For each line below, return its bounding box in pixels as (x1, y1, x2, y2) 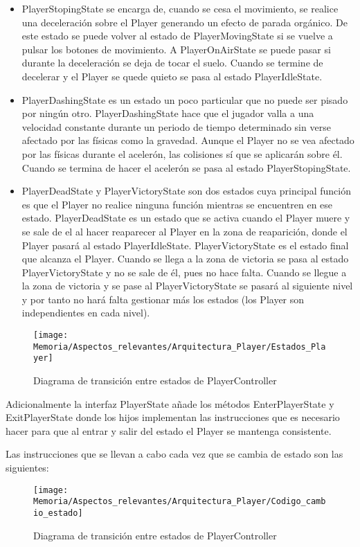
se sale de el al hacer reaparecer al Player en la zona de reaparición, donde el (21, 224, 348, 238)
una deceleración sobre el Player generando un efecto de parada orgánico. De (21, 15, 348, 29)
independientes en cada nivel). (21, 305, 150, 320)
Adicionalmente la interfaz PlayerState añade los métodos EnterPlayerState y (6, 396, 334, 411)
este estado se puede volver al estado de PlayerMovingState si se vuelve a (21, 28, 333, 43)
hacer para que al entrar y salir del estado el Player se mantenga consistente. (6, 423, 332, 438)
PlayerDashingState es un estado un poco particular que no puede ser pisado (21, 92, 348, 107)
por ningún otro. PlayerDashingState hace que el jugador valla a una (21, 106, 314, 120)
